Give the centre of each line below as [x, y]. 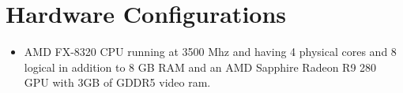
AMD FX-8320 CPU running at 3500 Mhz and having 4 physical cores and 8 [210, 52]
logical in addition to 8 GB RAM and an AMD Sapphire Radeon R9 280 [200, 67]
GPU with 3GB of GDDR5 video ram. [117, 82]
